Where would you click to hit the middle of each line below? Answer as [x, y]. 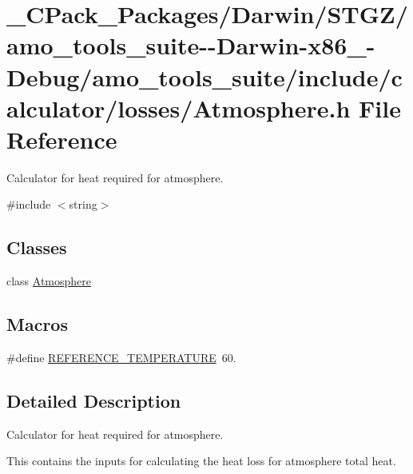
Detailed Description [94, 401]
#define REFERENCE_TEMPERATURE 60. [121, 358]
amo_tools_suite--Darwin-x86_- [191, 45]
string [83, 204]
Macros [37, 324]
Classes [37, 247]
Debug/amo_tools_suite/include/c [205, 76]
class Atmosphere [49, 281]
